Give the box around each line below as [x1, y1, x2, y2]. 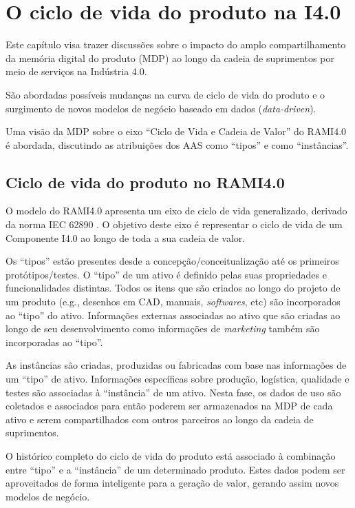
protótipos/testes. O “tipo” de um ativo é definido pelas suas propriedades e [6, 267, 327, 281]
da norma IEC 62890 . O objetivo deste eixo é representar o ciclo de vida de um [6, 217, 343, 232]
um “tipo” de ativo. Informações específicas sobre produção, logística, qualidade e [6, 372, 349, 386]
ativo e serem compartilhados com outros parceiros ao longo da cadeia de [6, 412, 314, 426]
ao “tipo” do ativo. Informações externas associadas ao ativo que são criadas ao [6, 307, 341, 322]
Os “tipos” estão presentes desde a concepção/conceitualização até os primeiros [6, 254, 339, 268]
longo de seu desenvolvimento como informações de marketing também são [6, 321, 320, 336]
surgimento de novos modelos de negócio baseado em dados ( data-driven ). [6, 101, 316, 115]
